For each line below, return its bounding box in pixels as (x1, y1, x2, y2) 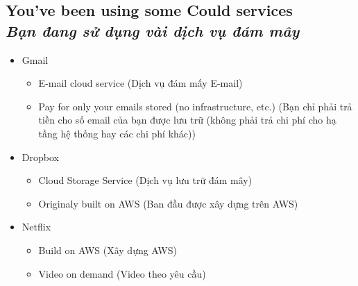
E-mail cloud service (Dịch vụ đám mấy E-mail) (38, 76, 243, 90)
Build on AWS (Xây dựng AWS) (38, 242, 177, 257)
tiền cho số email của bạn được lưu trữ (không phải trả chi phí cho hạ (38, 112, 336, 127)
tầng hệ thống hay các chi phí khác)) (38, 126, 196, 140)
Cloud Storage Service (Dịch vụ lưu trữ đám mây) (38, 173, 253, 187)
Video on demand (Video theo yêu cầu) (38, 266, 206, 280)
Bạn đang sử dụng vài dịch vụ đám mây (6, 19, 300, 41)
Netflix (22, 219, 51, 234)
